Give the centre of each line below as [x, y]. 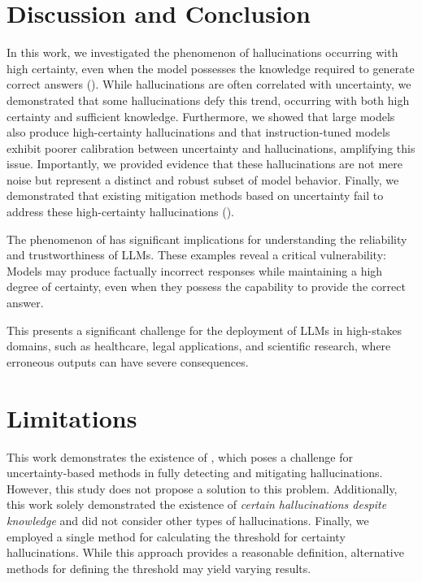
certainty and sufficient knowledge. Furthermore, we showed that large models [201, 116]
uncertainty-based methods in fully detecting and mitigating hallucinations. [195, 473]
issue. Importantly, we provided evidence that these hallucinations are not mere [204, 164]
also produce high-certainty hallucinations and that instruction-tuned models [198, 132]
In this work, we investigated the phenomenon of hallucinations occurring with [202, 52]
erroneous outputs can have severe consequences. [128, 361]
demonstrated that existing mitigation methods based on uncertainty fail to [195, 195]
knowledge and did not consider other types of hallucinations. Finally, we [188, 520]
